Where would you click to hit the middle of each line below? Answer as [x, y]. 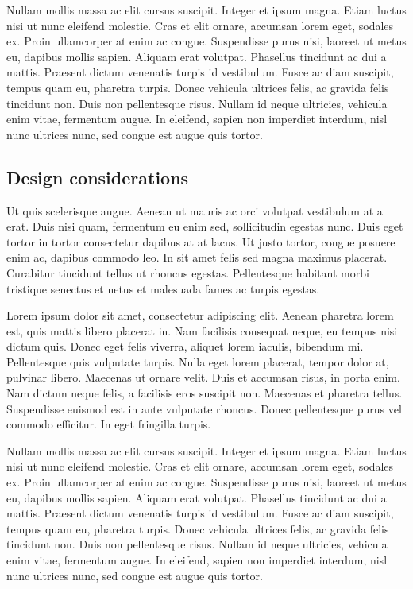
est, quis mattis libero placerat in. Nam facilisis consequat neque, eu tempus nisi [202, 330]
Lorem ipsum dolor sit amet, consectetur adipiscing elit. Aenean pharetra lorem [200, 315]
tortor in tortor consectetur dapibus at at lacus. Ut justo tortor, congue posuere [201, 241]
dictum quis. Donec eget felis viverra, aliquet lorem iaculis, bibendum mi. [185, 346]
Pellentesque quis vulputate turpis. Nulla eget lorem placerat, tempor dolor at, [198, 361]
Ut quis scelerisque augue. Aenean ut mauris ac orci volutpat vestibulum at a [195, 210]
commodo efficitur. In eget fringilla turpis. [109, 424]
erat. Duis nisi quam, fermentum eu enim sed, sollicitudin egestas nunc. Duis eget [205, 226]
